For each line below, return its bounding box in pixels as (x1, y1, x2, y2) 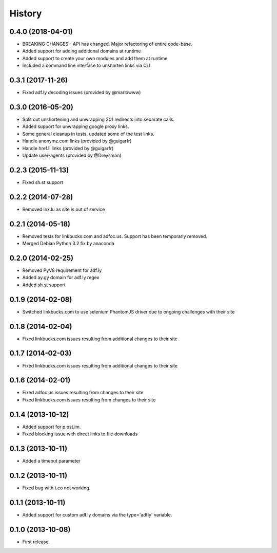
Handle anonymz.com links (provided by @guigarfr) (22, 138, 132, 144)
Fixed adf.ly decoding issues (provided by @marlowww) (22, 89, 141, 96)
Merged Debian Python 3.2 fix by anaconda (22, 241, 115, 247)
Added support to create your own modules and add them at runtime (22, 55, 168, 61)
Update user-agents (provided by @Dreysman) (22, 152, 122, 158)
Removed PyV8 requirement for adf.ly (22, 267, 102, 273)
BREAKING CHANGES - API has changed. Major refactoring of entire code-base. (22, 41, 192, 47)
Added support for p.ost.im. (22, 423, 81, 430)
